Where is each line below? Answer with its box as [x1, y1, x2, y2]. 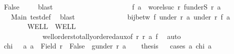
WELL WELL [27, 21, 76, 31]
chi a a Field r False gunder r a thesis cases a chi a [3, 40, 212, 51]
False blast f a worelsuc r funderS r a [3, 1, 221, 11]
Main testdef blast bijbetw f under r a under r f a [10, 11, 230, 21]
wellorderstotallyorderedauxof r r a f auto [42, 30, 181, 41]
